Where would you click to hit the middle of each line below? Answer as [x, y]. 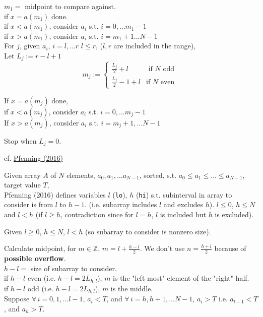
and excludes [183, 204]
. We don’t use [162, 248]
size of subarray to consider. [74, 268]
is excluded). [234, 214]
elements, [81, 175]
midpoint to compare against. [70, 6]
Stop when [20, 140]
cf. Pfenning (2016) [34, 158]
